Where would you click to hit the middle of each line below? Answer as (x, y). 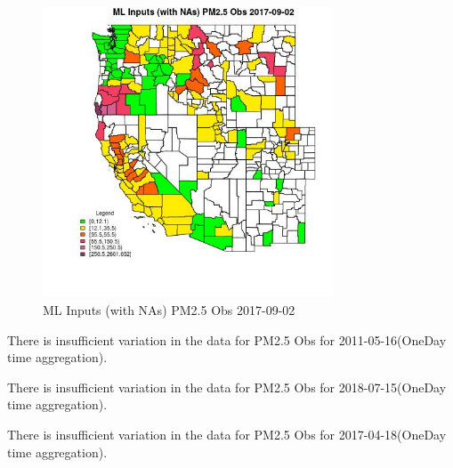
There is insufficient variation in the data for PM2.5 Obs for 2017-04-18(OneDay (227, 435)
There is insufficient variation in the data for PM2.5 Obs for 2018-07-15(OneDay (227, 387)
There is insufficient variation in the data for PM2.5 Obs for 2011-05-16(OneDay (227, 339)
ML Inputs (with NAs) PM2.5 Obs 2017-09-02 (169, 310)
